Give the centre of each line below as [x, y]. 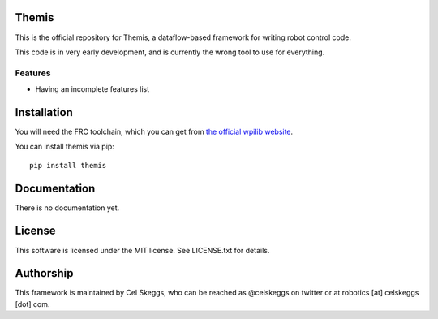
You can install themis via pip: [65, 147]
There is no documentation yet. [67, 208]
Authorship [44, 273]
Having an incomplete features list [92, 89]
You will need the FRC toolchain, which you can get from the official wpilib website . [154, 131]
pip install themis [68, 165]
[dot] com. [32, 304]
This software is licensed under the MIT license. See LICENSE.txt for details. [142, 250]
